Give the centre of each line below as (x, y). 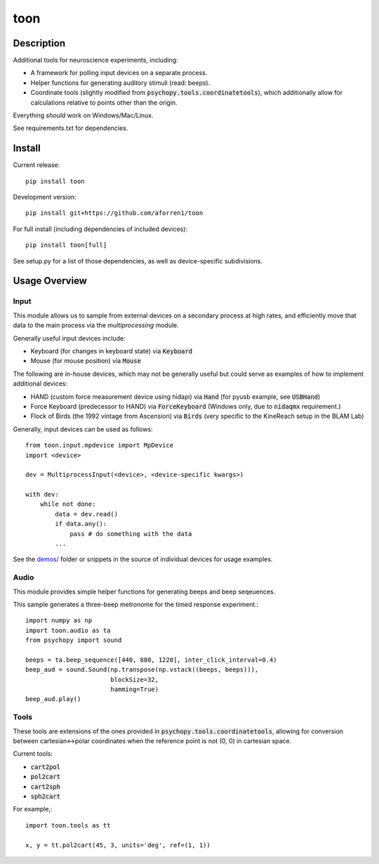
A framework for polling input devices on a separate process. (119, 73)
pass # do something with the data (131, 534)
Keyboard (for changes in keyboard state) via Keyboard (112, 351)
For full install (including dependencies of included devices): (100, 229)
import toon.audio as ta (68, 630)
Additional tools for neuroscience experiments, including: (95, 60)
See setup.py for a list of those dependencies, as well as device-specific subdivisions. (138, 261)
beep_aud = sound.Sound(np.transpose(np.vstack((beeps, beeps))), (142, 670)
